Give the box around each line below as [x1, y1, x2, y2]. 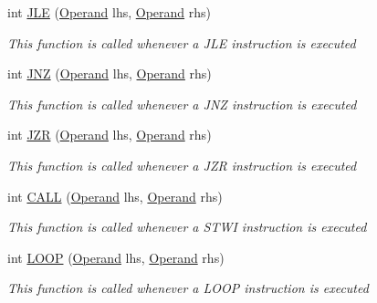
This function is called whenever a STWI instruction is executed [7, 217, 367, 236]
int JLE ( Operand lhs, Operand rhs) [7, 3, 212, 21]
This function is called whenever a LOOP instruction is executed [7, 278, 369, 298]
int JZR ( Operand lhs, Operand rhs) [7, 125, 212, 144]
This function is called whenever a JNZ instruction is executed [7, 94, 357, 113]
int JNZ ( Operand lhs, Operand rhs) [7, 64, 212, 83]
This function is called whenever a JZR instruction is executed [7, 155, 357, 174]
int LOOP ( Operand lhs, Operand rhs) [7, 247, 225, 266]
